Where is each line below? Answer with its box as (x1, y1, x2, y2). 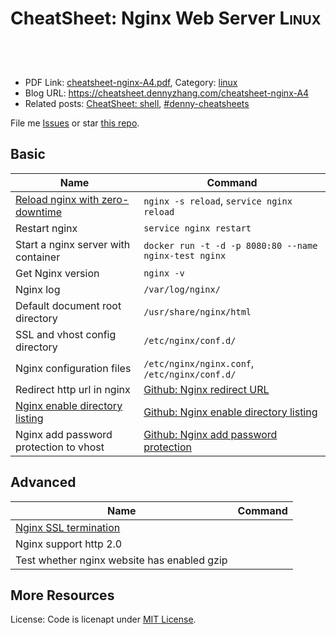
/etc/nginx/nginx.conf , (143, 356, 255, 370)
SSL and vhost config (15, 327, 117, 341)
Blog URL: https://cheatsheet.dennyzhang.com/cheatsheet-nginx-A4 (24, 87, 310, 99)
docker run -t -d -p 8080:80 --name (143, 240, 318, 251)
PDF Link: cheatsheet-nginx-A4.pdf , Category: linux (24, 76, 238, 88)
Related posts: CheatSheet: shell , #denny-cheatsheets (24, 97, 250, 109)
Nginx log (15, 282, 61, 296)
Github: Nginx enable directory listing (143, 405, 318, 419)
